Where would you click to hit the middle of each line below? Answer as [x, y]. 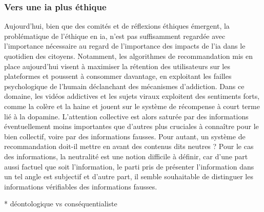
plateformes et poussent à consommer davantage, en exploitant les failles [118, 76]
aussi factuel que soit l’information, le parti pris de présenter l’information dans [129, 166]
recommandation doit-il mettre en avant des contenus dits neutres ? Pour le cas [129, 146]
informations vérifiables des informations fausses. [81, 186]
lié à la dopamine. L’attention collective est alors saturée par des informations [126, 116]
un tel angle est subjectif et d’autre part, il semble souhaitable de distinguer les [129, 176]
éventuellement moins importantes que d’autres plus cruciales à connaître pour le [131, 126]
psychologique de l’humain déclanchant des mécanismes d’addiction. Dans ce [124, 86]
